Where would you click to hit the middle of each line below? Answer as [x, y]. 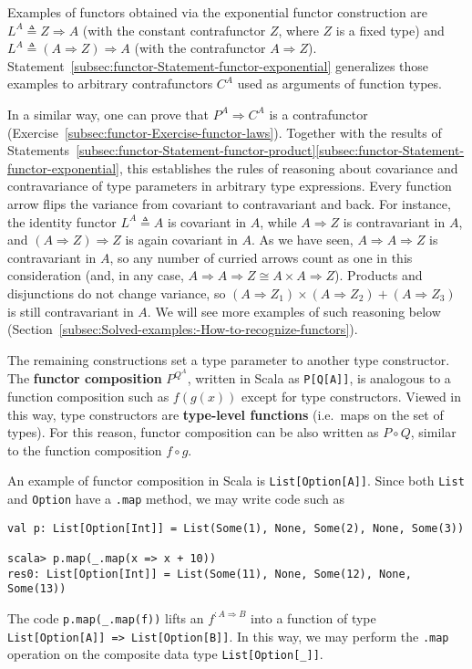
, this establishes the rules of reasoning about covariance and [288, 167]
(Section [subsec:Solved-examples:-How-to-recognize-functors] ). [183, 329]
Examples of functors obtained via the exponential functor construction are [218, 12]
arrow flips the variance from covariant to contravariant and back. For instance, [229, 203]
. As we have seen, [303, 240]
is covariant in [207, 221]
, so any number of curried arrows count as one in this [261, 257]
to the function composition [85, 449]
